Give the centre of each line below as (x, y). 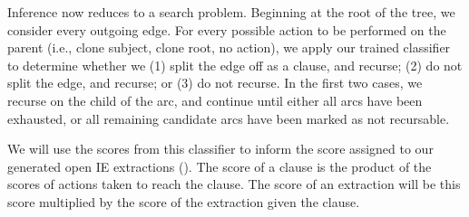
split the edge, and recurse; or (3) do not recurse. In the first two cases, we (215, 83)
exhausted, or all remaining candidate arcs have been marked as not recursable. (229, 118)
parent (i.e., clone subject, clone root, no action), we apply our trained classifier (229, 47)
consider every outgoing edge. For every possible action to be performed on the (227, 29)
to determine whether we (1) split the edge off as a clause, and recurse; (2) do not (235, 65)
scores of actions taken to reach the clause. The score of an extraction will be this (234, 184)
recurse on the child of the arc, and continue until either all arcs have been (215, 100)
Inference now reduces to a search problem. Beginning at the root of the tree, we (231, 12)
